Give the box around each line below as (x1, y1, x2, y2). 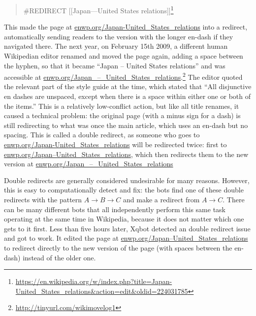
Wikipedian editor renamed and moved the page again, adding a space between (4, 51, 243, 61)
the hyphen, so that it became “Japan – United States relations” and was (4, 60, 225, 70)
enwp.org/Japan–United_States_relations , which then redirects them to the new (4, 149, 249, 159)
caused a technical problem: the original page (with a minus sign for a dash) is (4, 110, 241, 121)
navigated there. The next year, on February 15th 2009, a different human (4, 41, 228, 51)
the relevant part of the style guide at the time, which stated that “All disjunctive (4, 81, 252, 92)
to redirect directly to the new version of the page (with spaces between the (4, 242, 232, 253)
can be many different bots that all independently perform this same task (4, 204, 225, 214)
